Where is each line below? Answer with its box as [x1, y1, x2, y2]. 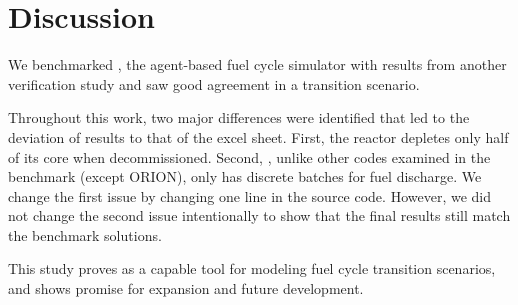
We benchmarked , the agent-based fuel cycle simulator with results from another [8, 54, 507, 75]
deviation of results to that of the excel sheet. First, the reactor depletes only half [8, 126, 509, 147]
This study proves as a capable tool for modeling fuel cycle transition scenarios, [8, 258, 496, 279]
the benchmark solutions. [8, 224, 162, 245]
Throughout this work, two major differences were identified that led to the [8, 107, 470, 128]
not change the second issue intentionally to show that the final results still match [8, 205, 511, 226]
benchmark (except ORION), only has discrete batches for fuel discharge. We [8, 166, 482, 187]
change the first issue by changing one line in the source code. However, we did [8, 185, 491, 206]
